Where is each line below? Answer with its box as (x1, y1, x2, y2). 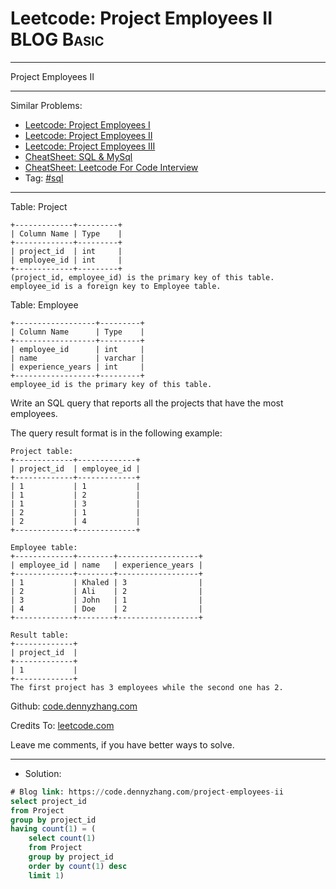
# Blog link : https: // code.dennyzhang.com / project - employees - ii (10, 787, 284, 797)
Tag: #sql (24, 172, 64, 184)
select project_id (10, 796, 87, 806)
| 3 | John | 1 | (10, 595, 203, 605)
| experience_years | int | (10, 362, 145, 372)
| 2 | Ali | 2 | (10, 586, 203, 596)
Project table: (10, 446, 74, 456)
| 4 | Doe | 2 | (10, 603, 203, 614)
